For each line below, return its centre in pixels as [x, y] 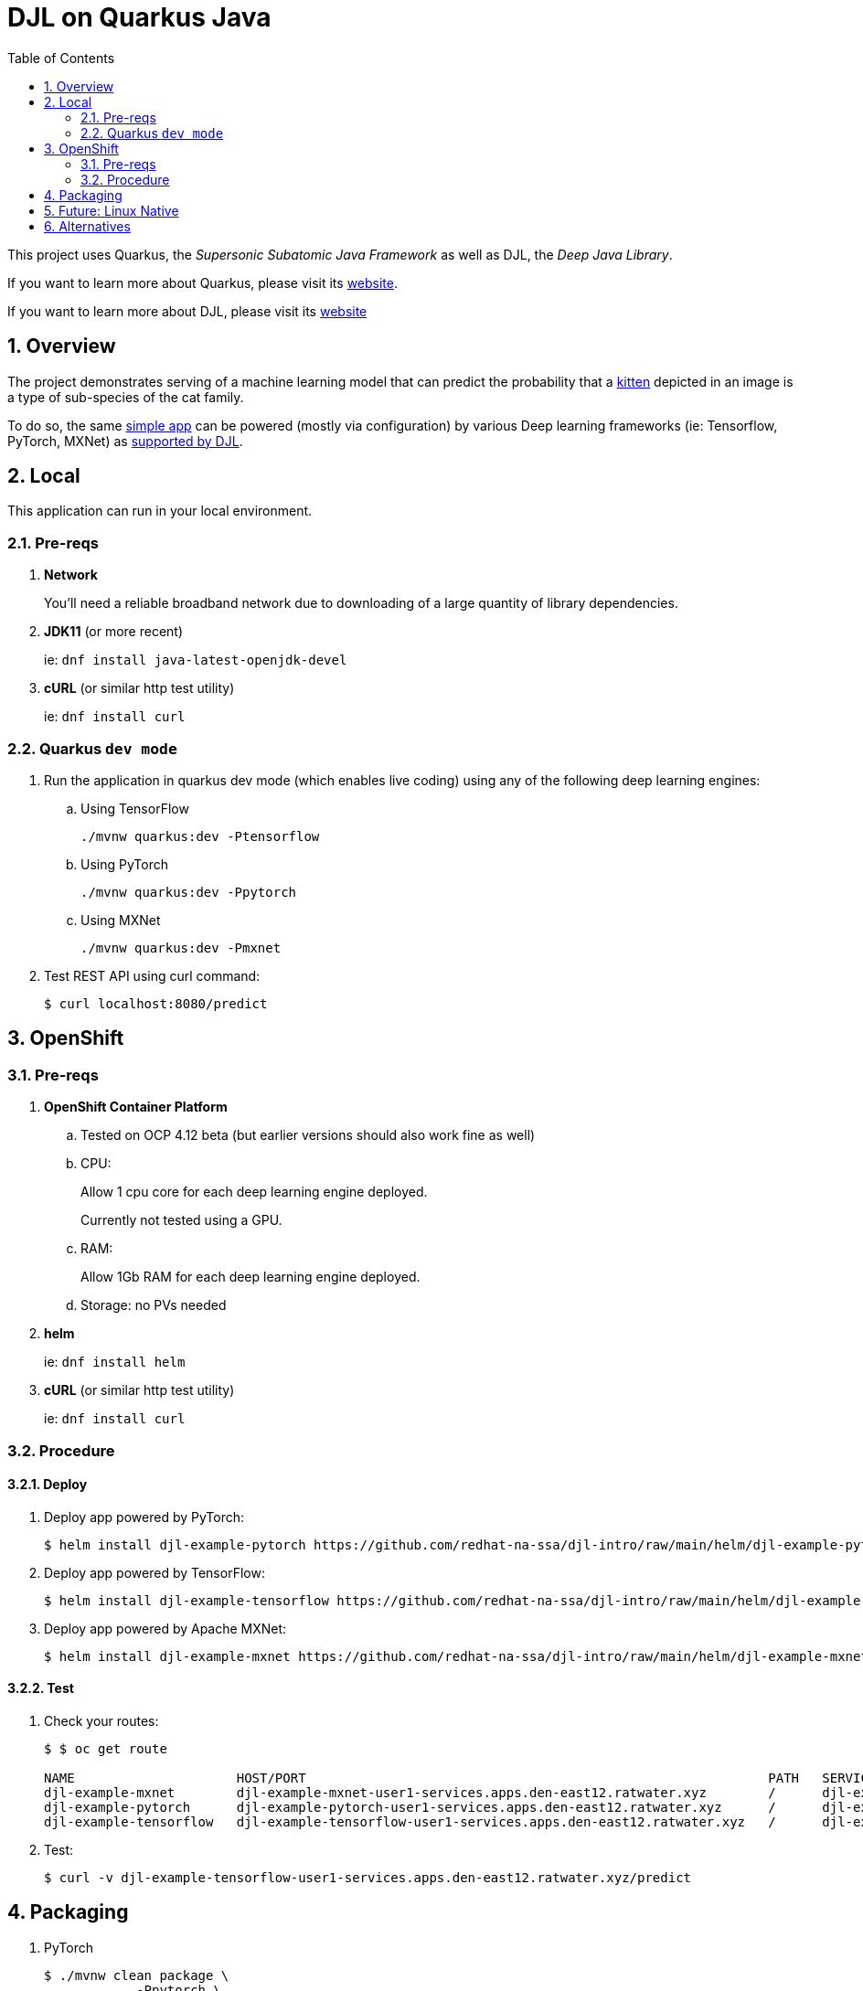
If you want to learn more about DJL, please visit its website [187, 311]
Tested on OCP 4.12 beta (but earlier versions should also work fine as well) [308, 1135]
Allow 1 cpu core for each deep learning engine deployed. [254, 1192]
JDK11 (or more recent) [114, 632]
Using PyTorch [124, 864]
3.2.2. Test [41, 1688]
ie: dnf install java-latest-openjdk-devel [196, 660]
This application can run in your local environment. [160, 511]
